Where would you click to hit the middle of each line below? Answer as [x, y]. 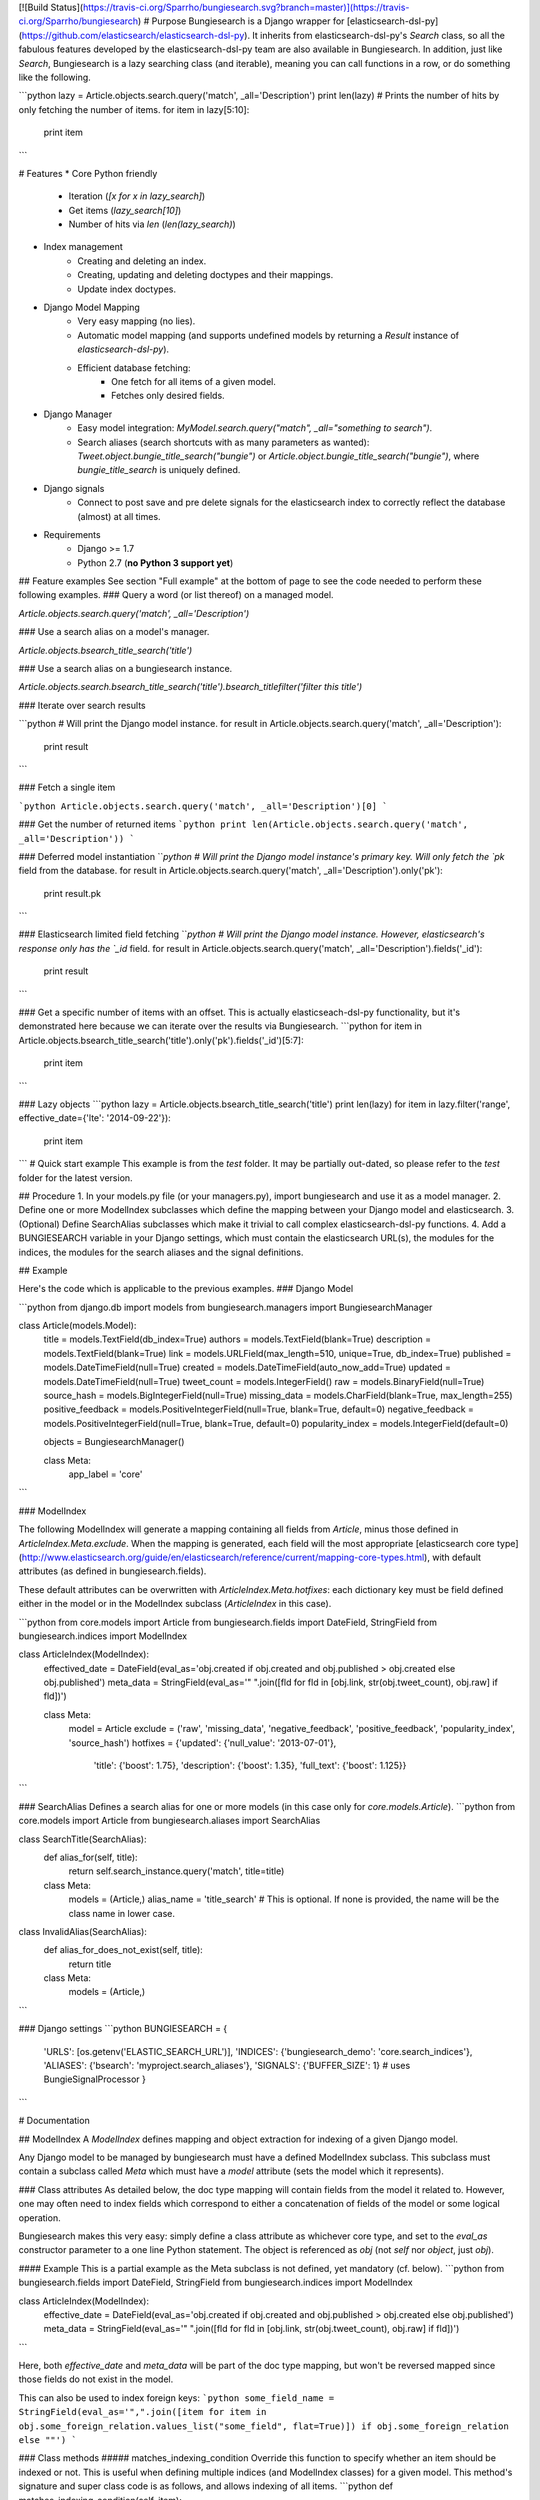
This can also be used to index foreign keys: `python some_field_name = [176, 2397]
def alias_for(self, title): [91, 1857]
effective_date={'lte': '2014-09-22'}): [95, 1118]
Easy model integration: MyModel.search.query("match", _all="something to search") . [255, 428]
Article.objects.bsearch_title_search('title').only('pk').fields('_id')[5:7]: [161, 1040]
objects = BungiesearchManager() [114, 1442]
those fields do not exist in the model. [96, 2379]
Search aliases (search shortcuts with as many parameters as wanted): [223, 442]
